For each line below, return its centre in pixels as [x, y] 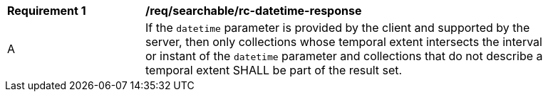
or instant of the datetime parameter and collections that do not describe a [344, 56]
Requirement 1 [47, 11]
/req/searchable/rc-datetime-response [254, 11]
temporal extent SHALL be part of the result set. [274, 70]
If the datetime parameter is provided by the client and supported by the [338, 28]
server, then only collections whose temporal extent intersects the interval [344, 42]
